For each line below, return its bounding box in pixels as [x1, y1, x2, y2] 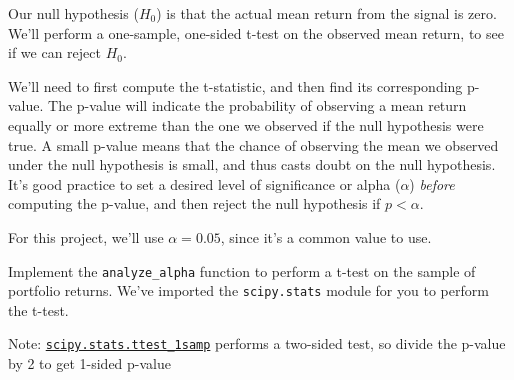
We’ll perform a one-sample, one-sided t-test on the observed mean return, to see [8, 22, 504, 43]
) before [409, 173, 455, 194]
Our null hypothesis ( [8, 3, 139, 23]
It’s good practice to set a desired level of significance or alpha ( [8, 173, 401, 194]
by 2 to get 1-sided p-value [8, 353, 172, 374]
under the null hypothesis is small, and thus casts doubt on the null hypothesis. [8, 154, 496, 175]
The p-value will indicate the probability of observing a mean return [48, 95, 467, 116]
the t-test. [8, 299, 69, 320]
